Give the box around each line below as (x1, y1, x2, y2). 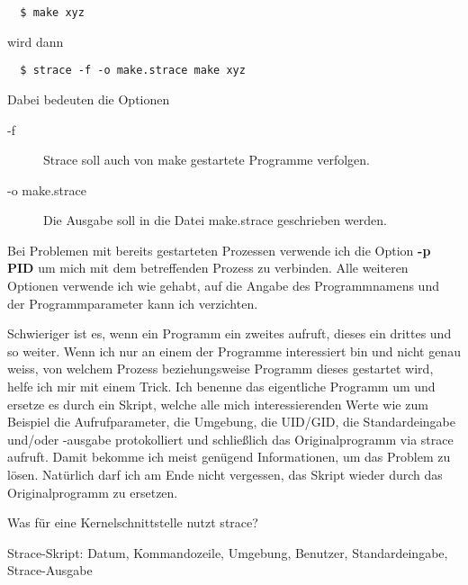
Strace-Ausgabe (7, 561, 93, 580)
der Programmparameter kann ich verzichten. (7, 293, 258, 312)
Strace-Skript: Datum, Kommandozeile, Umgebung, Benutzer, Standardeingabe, (7, 543, 448, 562)
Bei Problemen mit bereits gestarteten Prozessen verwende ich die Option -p (7, 240, 431, 259)
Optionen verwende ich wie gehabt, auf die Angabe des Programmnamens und (7, 276, 439, 295)
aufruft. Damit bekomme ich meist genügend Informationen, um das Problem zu (7, 447, 451, 466)
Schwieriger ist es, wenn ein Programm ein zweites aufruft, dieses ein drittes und (7, 324, 452, 343)
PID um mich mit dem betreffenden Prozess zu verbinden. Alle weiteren (7, 258, 409, 277)
